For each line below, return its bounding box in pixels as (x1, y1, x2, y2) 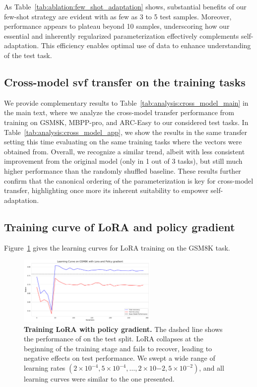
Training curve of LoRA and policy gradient (4, 219, 235, 234)
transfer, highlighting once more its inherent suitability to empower (4, 185, 208, 195)
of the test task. (4, 50, 52, 60)
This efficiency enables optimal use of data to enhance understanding (41, 40, 251, 51)
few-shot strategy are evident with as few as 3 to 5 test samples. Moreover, (4, 11, 232, 21)
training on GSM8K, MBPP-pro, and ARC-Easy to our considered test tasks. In (4, 117, 249, 127)
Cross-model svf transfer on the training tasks (4, 74, 246, 89)
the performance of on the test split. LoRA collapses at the (24, 333, 203, 344)
